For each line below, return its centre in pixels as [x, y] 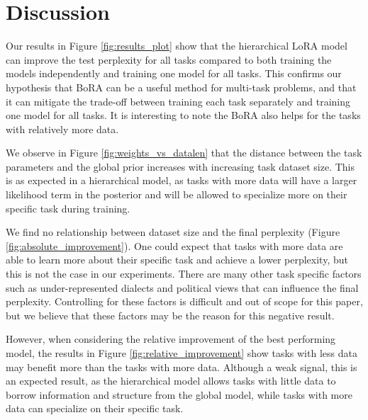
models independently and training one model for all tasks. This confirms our [174, 73]
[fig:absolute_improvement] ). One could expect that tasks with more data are [174, 245]
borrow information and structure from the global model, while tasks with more [179, 394]
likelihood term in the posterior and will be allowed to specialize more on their [177, 194]
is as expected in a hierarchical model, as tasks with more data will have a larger [182, 180]
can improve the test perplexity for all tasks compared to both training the [169, 59]
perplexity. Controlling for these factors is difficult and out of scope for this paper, [184, 301]
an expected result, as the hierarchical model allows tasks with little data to [171, 381]
